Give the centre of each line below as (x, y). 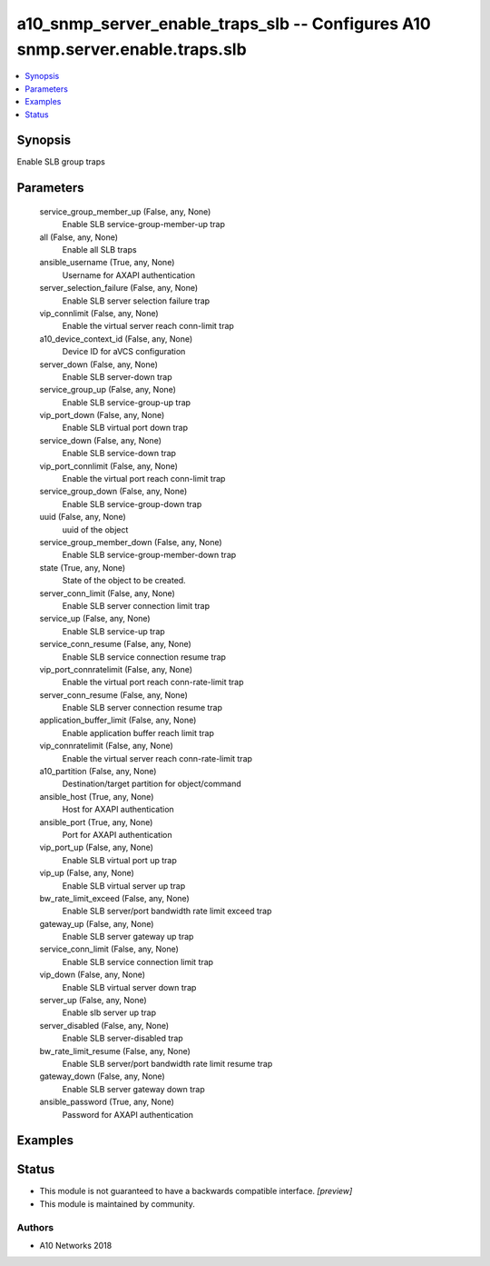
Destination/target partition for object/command (152, 784)
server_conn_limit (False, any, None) (108, 593)
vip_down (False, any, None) (92, 975)
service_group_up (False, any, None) (108, 390)
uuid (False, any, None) (83, 517)
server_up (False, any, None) (93, 1001)
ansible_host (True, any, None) (97, 796)
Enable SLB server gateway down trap (133, 1089)
